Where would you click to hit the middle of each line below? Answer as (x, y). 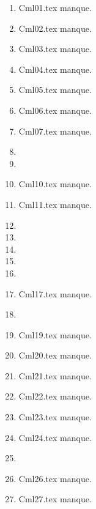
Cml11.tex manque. (55, 204)
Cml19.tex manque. (55, 334)
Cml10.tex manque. (55, 184)
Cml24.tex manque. (55, 437)
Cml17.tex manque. (55, 293)
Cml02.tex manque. (55, 28)
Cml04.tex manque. (55, 69)
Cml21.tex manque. (55, 375)
